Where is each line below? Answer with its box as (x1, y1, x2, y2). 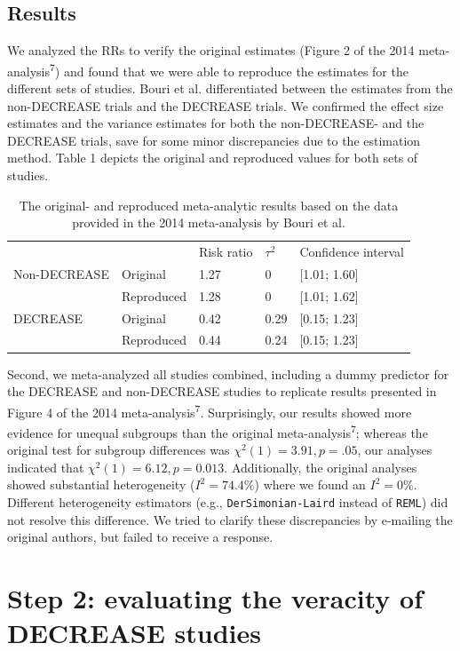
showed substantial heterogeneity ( (7, 475, 195, 494)
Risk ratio (198, 242, 253, 261)
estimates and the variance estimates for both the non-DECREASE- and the (7, 114, 424, 132)
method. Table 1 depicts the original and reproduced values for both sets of (7, 148, 418, 167)
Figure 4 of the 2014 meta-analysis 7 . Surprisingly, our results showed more (7, 400, 412, 421)
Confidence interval (299, 242, 404, 261)
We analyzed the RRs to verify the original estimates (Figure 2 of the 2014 (7, 41, 415, 60)
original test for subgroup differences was (7, 441, 230, 459)
